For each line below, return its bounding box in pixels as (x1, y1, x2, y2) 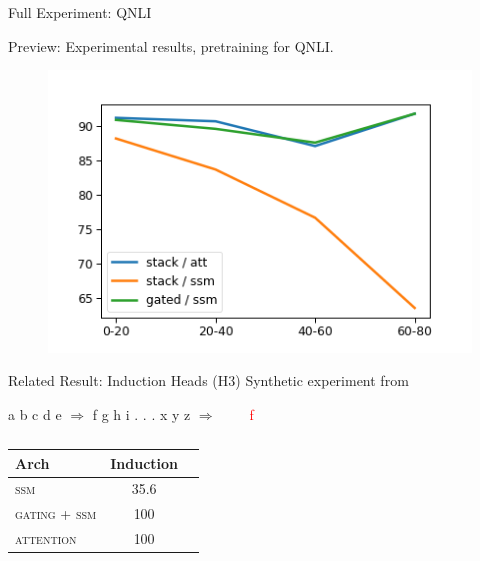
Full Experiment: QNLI (8, 2, 152, 22)
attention (15, 528, 77, 549)
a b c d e (8, 404, 62, 425)
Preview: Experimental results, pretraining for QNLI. (8, 35, 334, 56)
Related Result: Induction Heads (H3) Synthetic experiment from (8, 370, 409, 391)
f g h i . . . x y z (92, 404, 191, 425)
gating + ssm (15, 503, 97, 524)
